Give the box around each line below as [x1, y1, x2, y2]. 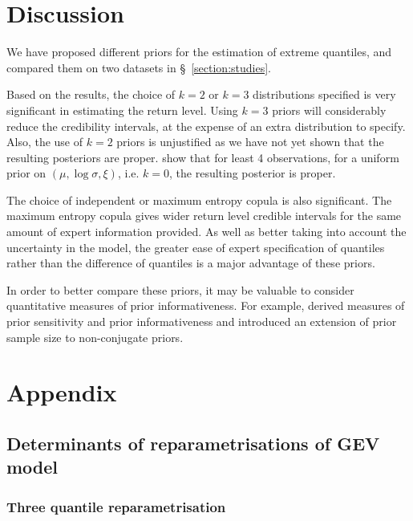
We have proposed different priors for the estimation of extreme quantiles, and [6, 43, 392, 60]
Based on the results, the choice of [6, 86, 176, 103]
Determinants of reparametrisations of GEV [6, 430, 380, 455]
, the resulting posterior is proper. [169, 165, 336, 181]
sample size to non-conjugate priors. [6, 328, 184, 345]
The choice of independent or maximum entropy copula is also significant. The [6, 191, 392, 208]
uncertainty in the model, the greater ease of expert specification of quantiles [6, 238, 385, 255]
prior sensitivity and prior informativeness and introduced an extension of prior [6, 313, 397, 330]
